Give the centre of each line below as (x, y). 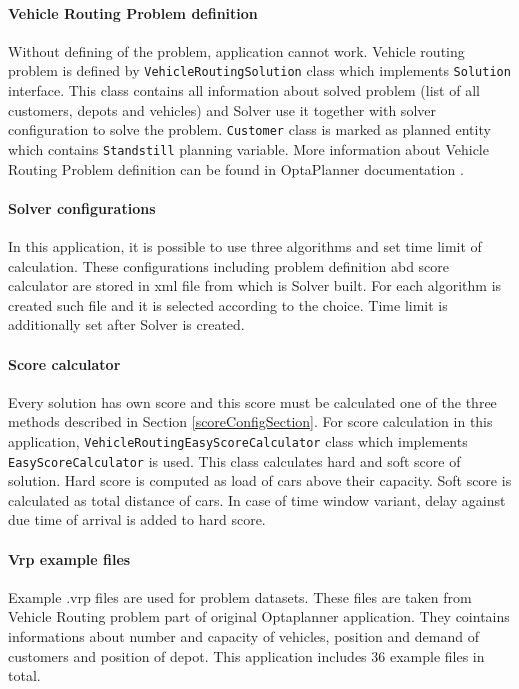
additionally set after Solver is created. (126, 324)
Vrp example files (69, 558)
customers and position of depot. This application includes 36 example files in (246, 655)
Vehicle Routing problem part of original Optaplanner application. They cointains (259, 616)
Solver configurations (82, 207)
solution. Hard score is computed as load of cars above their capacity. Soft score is (260, 480)
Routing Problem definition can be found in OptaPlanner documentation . (236, 168)
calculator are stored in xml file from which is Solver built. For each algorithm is (255, 285)
